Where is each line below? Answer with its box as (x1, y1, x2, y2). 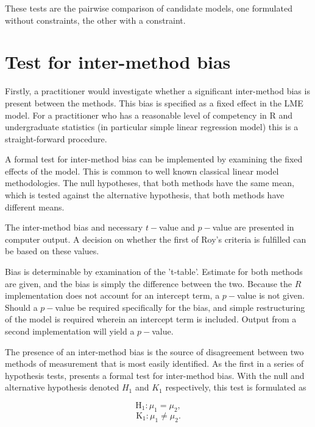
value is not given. (236, 289, 305, 302)
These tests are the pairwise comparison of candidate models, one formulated (5, 2, 292, 14)
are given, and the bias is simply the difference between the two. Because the (5, 277, 292, 290)
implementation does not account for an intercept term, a (5, 289, 220, 302)
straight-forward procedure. (5, 132, 107, 145)
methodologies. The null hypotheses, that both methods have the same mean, (5, 176, 294, 189)
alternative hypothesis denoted (5, 381, 119, 394)
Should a (5, 300, 38, 313)
